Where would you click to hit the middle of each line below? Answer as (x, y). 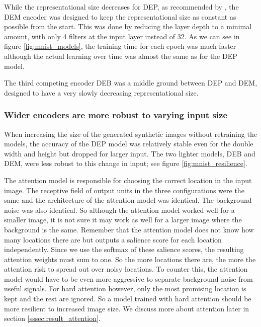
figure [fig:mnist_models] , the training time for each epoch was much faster (120, 46)
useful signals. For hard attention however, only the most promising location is (125, 289)
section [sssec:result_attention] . (52, 318)
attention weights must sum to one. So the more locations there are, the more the (130, 259)
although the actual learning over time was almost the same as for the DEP (121, 56)
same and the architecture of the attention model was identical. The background (128, 200)
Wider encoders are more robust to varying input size (116, 115)
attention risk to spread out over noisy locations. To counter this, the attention (126, 269)
